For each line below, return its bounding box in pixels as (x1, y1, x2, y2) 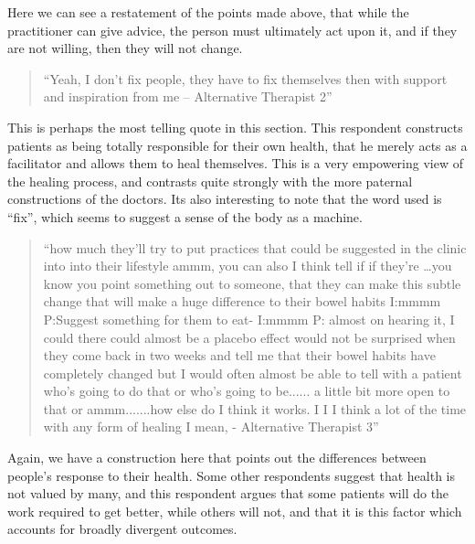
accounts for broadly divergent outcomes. (7, 519, 237, 539)
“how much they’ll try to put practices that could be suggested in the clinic (43, 238, 467, 257)
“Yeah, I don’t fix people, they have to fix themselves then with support (43, 69, 448, 88)
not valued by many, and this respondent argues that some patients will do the (7, 484, 449, 503)
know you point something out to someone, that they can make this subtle (43, 273, 461, 293)
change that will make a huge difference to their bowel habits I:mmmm (43, 292, 441, 311)
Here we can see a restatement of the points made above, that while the (7, 3, 409, 21)
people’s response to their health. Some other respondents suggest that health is (7, 465, 455, 485)
